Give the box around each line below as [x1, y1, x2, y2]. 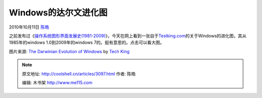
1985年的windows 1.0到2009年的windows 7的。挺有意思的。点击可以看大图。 [9, 40, 164, 45]
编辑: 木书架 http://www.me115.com [22, 80, 93, 85]
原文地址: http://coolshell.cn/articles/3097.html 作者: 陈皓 [22, 70, 136, 77]
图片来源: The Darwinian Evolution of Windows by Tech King [9, 48, 130, 54]
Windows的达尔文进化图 [9, 7, 108, 18]
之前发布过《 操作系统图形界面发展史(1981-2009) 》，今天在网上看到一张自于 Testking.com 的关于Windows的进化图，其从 [9, 33, 247, 39]
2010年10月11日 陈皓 [9, 24, 49, 30]
